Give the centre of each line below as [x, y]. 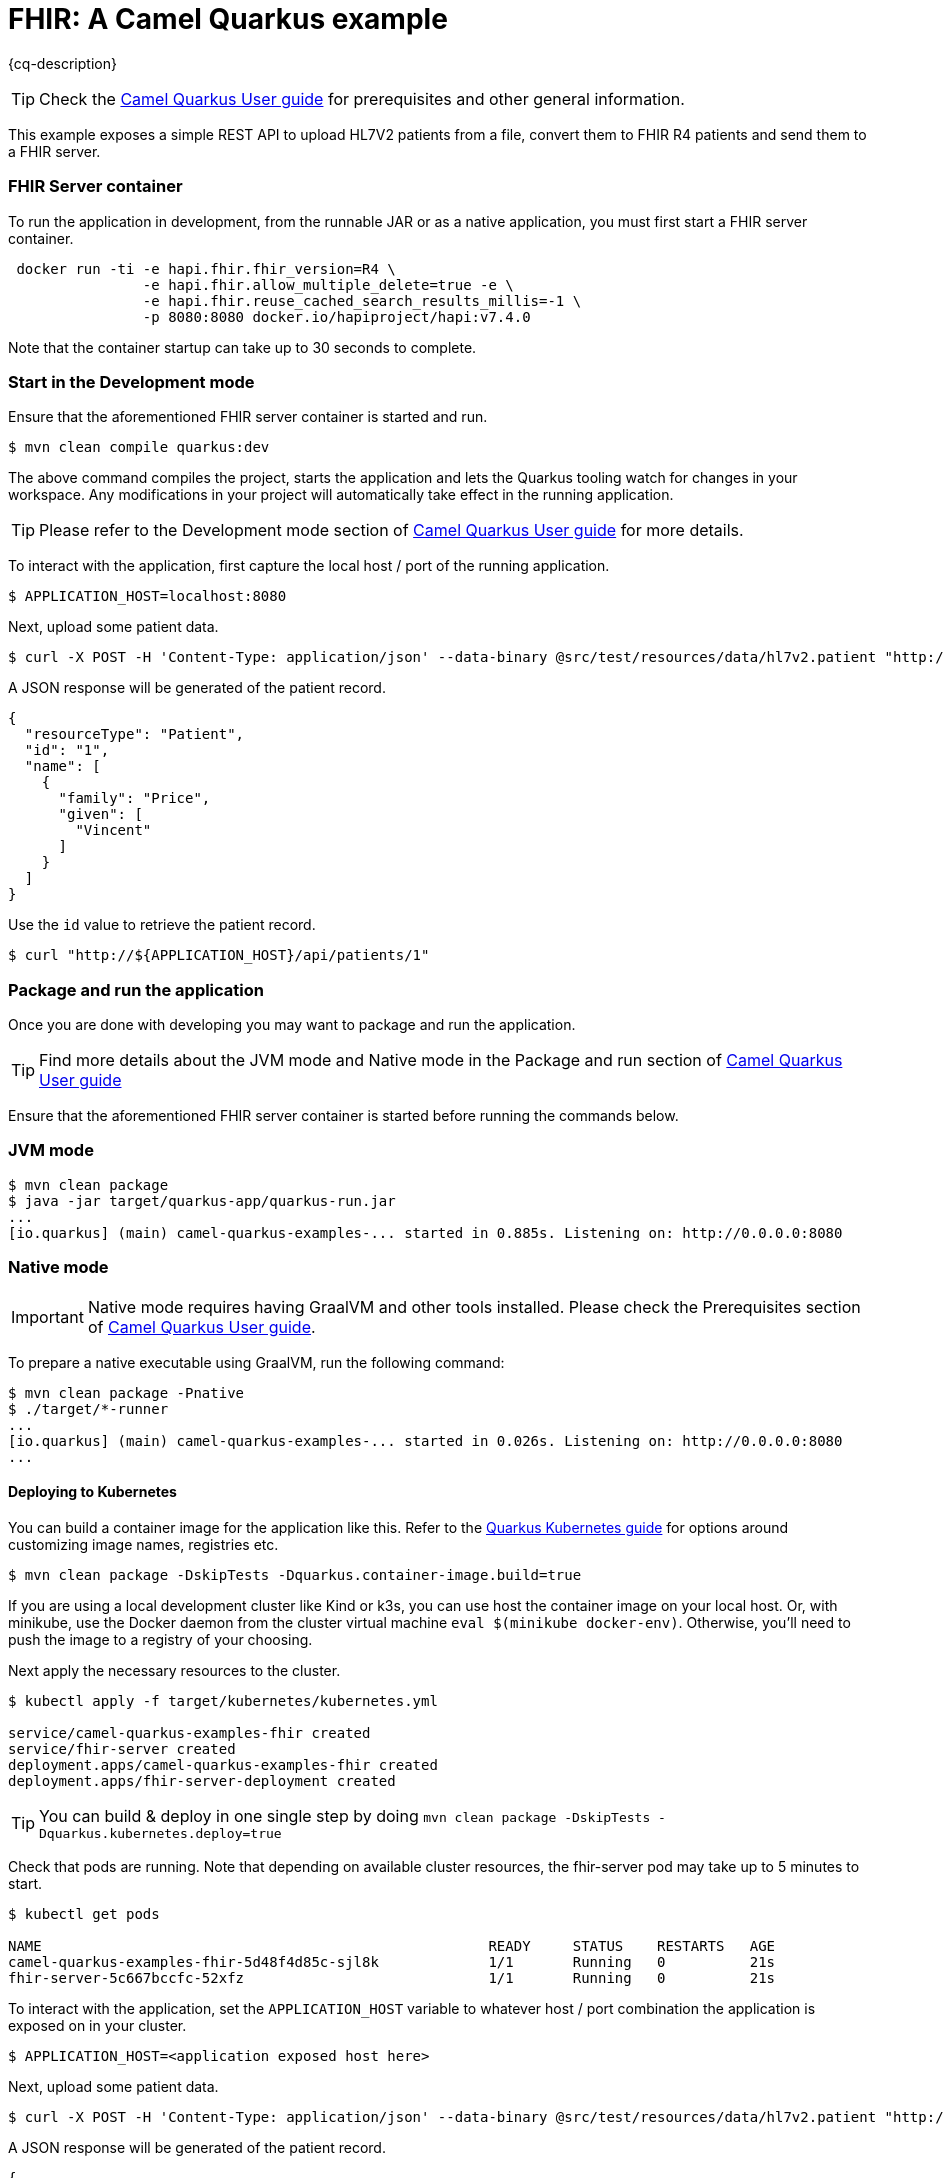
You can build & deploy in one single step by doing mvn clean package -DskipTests [345, 1815]
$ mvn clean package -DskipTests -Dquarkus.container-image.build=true [295, 1574]
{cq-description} [62, 63]
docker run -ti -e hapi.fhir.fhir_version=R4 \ [206, 268]
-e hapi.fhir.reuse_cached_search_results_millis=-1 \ [362, 300]
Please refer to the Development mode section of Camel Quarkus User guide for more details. [391, 530]
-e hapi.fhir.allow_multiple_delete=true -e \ [328, 284]
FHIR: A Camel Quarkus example [228, 19]
